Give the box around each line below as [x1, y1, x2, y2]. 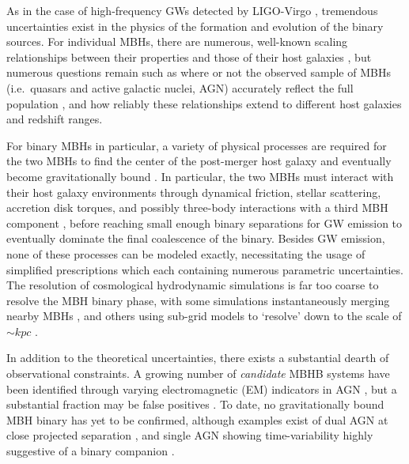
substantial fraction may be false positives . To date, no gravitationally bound [6, 396, 384, 413]
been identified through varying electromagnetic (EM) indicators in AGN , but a [6, 380, 397, 397]
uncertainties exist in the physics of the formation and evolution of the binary [6, 17, 384, 34]
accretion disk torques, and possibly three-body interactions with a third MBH [6, 199, 388, 216]
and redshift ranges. [6, 111, 103, 127]
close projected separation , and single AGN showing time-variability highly [6, 427, 373, 443]
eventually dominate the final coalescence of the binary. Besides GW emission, [6, 230, 385, 247]
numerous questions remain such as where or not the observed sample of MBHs [6, 64, 391, 81]
